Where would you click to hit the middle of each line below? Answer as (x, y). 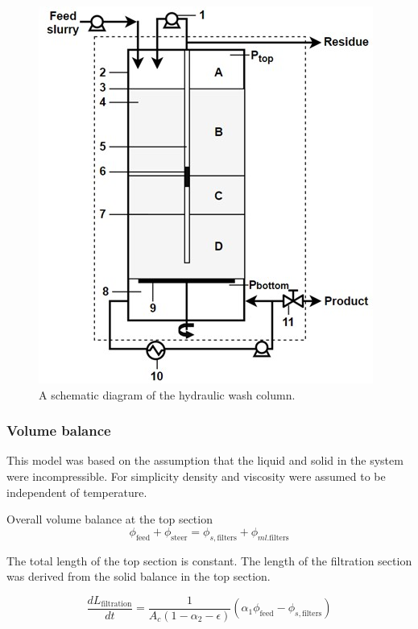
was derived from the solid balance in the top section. (139, 576)
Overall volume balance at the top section (110, 519)
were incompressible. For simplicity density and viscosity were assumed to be (196, 476)
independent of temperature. (77, 492)
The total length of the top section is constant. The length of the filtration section (209, 560)
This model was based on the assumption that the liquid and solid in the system (205, 460)
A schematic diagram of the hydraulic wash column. (167, 394)
